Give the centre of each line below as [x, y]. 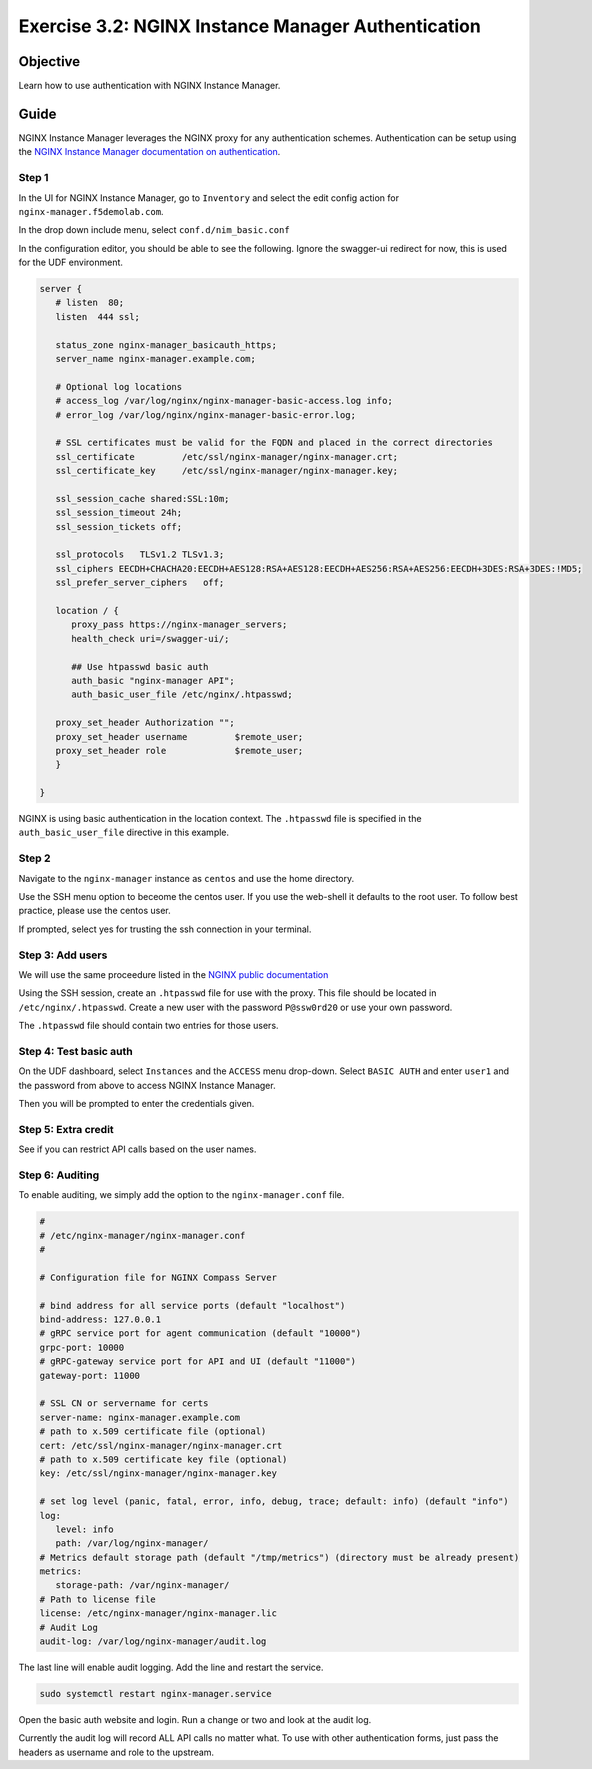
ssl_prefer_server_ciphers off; [140, 583]
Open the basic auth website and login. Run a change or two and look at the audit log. [195, 1719]
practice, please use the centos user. [94, 911]
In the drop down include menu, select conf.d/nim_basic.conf [154, 230]
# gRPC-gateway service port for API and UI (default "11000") [198, 1361]
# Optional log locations [119, 386]
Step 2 [34, 858]
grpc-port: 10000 [82, 1347]
